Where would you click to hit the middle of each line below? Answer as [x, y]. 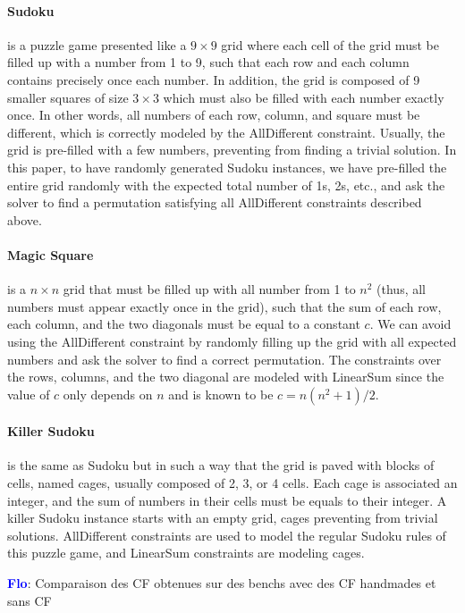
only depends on [108, 394]
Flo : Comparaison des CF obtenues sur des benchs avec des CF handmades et [222, 583]
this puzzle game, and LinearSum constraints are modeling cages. [186, 553]
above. [25, 219]
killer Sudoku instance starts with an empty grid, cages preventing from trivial [223, 518]
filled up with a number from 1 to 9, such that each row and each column [208, 62]
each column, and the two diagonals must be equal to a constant [184, 324]
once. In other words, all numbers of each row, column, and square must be [214, 115]
